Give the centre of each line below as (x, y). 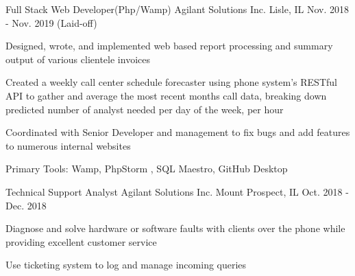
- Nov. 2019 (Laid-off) (51, 22)
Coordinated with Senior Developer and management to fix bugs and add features (178, 132)
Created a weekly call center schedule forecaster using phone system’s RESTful (171, 82)
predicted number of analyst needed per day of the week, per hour (145, 109)
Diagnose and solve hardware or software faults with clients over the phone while (175, 228)
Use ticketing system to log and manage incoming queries (126, 265)
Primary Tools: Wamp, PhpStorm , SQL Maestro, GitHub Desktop (147, 169)
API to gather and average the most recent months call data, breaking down (166, 95)
